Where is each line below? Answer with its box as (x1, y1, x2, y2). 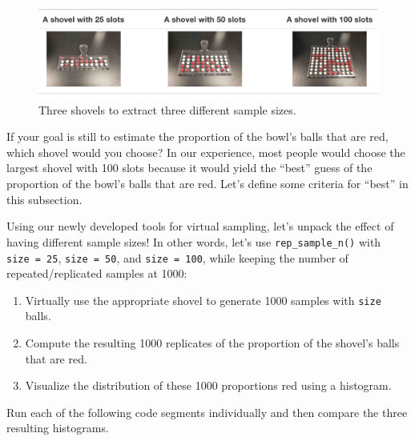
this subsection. (6, 190, 83, 207)
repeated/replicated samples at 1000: (6, 265, 187, 282)
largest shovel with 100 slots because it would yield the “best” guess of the (6, 159, 373, 176)
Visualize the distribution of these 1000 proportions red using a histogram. (25, 377, 392, 394)
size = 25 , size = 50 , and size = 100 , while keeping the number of (6, 249, 349, 266)
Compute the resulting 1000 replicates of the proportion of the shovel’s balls (25, 335, 400, 351)
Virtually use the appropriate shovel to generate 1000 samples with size (25, 291, 381, 308)
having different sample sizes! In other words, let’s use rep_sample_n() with (6, 233, 381, 250)
